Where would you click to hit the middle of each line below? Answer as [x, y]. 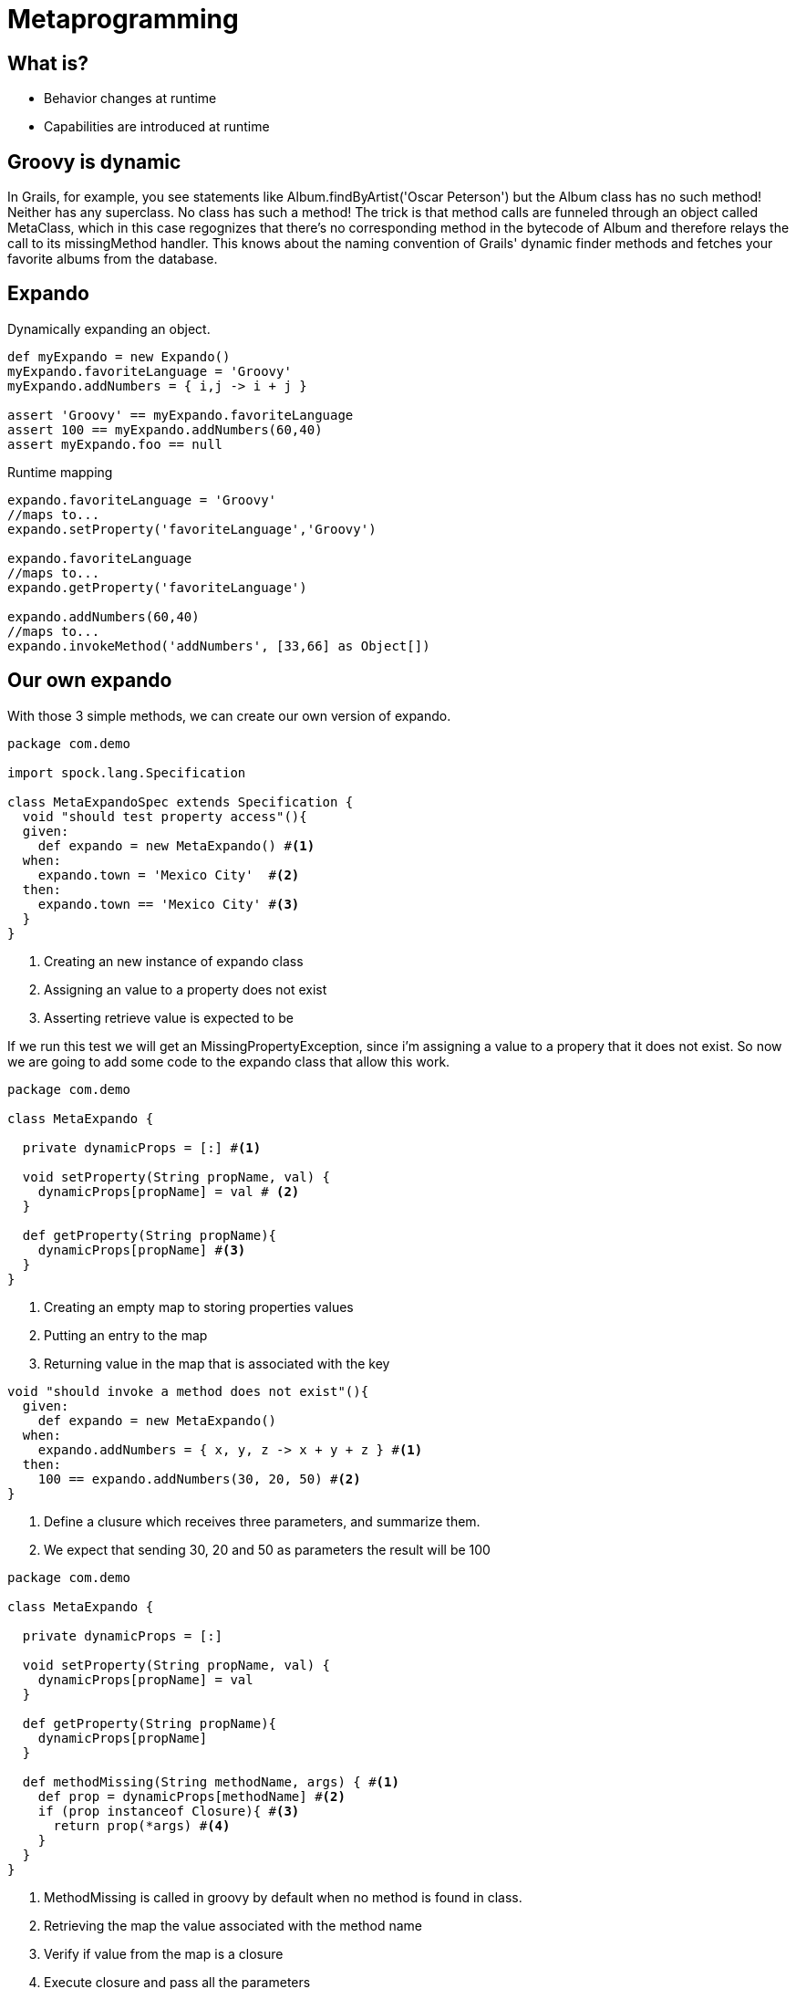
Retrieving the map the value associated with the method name [233, 1925]
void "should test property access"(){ [165, 816]
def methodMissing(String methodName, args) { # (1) [211, 1781]
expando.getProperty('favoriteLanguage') [157, 587]
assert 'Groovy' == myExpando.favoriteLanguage [181, 415]
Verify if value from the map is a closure [164, 1953]
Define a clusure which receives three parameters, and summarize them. [262, 1521]
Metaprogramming [123, 19]
